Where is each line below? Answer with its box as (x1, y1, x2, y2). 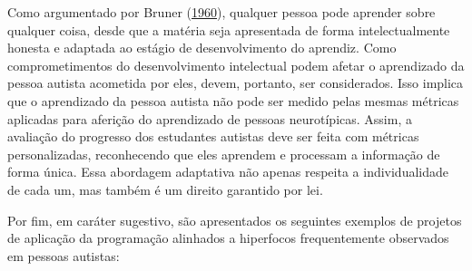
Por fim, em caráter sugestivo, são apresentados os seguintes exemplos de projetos (7, 210, 462, 229)
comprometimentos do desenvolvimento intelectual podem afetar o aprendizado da (7, 55, 465, 74)
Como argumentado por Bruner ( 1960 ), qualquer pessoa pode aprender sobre (7, 3, 436, 21)
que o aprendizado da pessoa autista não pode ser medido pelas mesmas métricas (7, 91, 459, 110)
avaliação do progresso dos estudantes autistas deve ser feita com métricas (7, 127, 419, 146)
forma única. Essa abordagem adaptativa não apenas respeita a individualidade (7, 162, 449, 181)
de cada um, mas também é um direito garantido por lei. (7, 179, 323, 198)
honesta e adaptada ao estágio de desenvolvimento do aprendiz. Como (7, 38, 397, 57)
